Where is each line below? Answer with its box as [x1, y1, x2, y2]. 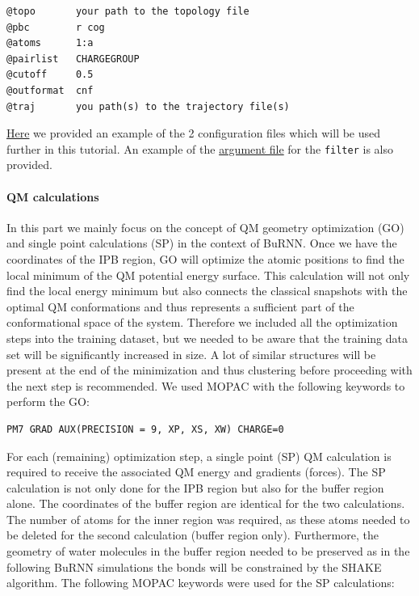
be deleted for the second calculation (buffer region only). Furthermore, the [6, 526, 379, 543]
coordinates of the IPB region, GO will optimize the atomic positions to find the [6, 250, 404, 267]
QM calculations [6, 188, 99, 205]
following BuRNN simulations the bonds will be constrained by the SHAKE [6, 558, 382, 575]
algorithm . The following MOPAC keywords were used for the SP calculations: [6, 574, 395, 591]
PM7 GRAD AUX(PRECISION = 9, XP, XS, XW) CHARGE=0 [6, 423, 284, 435]
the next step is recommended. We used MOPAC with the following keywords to [6, 377, 405, 394]
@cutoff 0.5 [6, 69, 94, 81]
